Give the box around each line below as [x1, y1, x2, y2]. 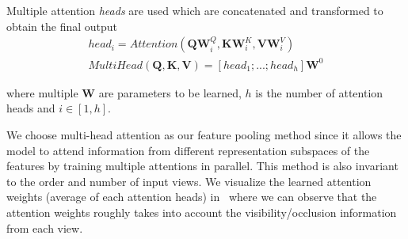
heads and [6, 100, 55, 116]
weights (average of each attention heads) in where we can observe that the [6, 188, 377, 205]
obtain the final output [6, 17, 118, 34]
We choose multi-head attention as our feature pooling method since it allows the [6, 126, 402, 142]
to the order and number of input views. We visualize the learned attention [6, 173, 372, 189]
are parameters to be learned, [98, 84, 242, 101]
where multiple [6, 84, 78, 101]
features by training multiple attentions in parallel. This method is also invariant [6, 157, 398, 174]
